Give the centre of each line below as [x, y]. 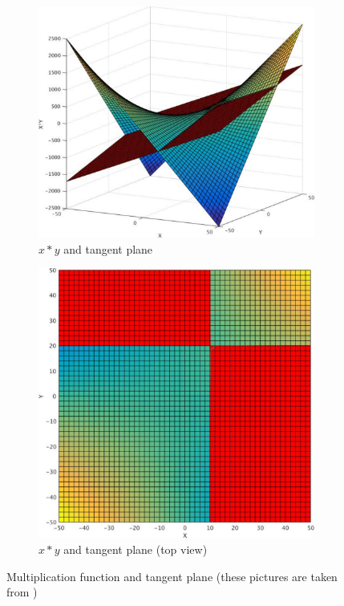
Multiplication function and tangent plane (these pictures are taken [172, 576]
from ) [22, 592]
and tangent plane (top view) [136, 549]
